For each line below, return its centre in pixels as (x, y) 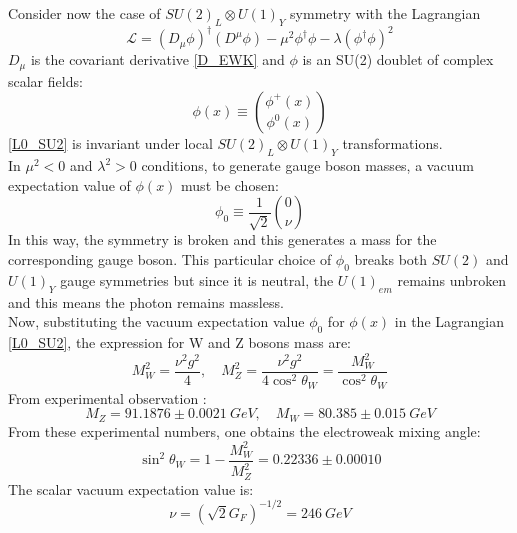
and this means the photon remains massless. (146, 301)
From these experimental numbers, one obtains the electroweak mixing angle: (244, 430)
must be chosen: (230, 184)
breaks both (391, 258)
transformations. (392, 143)
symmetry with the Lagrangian (385, 13)
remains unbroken (452, 279)
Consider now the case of (84, 13)
